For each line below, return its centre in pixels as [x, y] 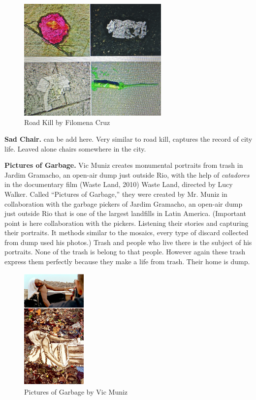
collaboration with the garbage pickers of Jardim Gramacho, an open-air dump [124, 203]
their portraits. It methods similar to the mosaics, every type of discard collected [127, 232]
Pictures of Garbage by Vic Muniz [76, 392]
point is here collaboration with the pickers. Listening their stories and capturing [127, 223]
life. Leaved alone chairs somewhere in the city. [75, 148]
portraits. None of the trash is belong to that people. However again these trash [125, 252]
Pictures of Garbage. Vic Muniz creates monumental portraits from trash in [124, 165]
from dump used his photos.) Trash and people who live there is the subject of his [128, 242]
